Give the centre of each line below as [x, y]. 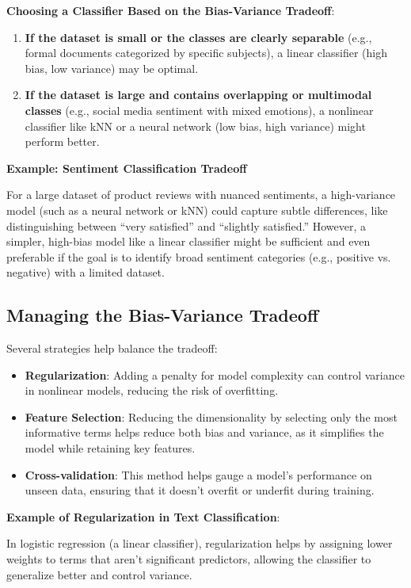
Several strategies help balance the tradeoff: [112, 348]
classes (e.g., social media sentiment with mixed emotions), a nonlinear [199, 110]
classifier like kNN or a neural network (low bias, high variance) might [195, 126]
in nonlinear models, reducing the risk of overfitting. [152, 390]
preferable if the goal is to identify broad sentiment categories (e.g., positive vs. [199, 256]
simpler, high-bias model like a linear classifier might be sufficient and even [188, 241]
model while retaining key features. [110, 448]
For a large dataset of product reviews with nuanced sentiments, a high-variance [201, 195]
